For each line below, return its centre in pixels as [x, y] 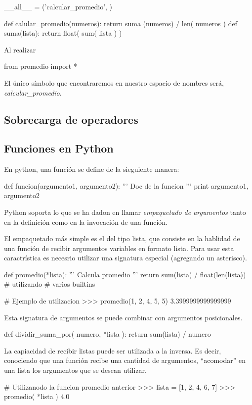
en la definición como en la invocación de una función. [86, 222]
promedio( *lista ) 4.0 [37, 396]
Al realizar [20, 49]
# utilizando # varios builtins [50, 284]
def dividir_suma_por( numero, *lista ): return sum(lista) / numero [107, 334]
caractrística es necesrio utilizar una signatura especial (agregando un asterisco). [126, 258]
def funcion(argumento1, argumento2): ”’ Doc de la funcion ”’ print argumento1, [126, 185]
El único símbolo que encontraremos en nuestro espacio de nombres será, [114, 82]
